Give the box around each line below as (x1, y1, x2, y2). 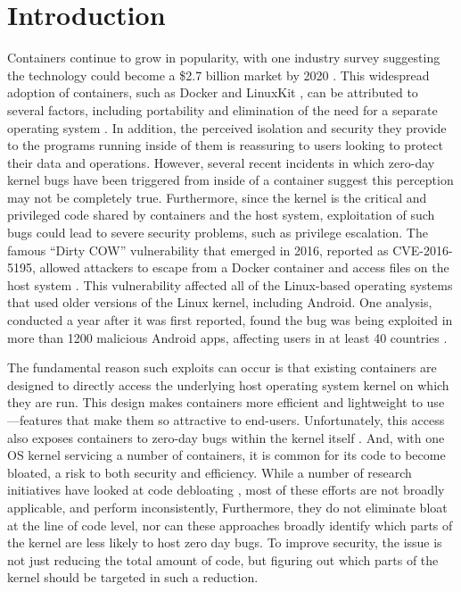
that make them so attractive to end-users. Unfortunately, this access (66, 411, 445, 429)
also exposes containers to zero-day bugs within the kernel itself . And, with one (7, 428, 445, 446)
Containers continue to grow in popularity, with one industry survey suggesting (7, 48, 440, 67)
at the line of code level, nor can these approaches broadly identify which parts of (7, 515, 453, 534)
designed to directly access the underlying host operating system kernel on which (7, 375, 449, 394)
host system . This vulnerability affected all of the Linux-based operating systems (7, 275, 453, 294)
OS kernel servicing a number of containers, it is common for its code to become (7, 446, 446, 464)
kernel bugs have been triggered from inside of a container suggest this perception (7, 171, 454, 189)
